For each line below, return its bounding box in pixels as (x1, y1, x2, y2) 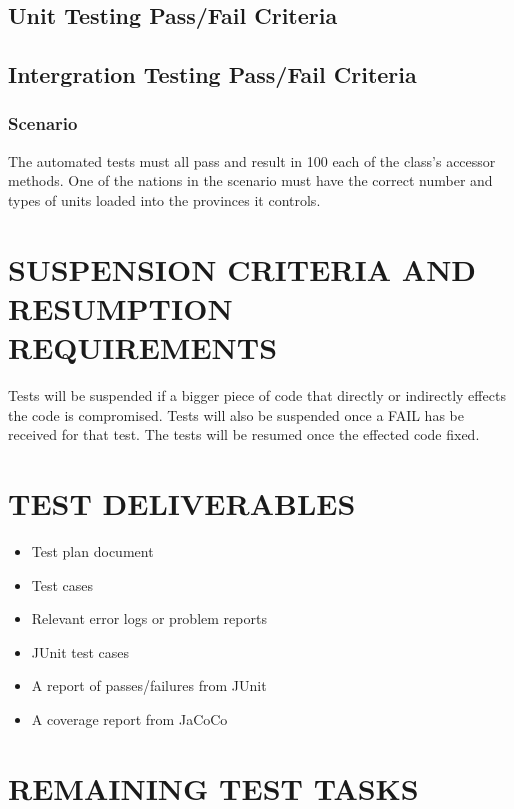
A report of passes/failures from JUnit (31, 675, 267, 696)
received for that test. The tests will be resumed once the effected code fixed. (8, 424, 480, 445)
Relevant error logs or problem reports (31, 608, 267, 629)
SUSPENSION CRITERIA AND (8, 248, 477, 289)
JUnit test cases (31, 641, 130, 662)
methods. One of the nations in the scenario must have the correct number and (8, 170, 493, 191)
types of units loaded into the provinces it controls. (8, 189, 321, 210)
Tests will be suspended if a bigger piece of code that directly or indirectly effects (8, 385, 506, 406)
